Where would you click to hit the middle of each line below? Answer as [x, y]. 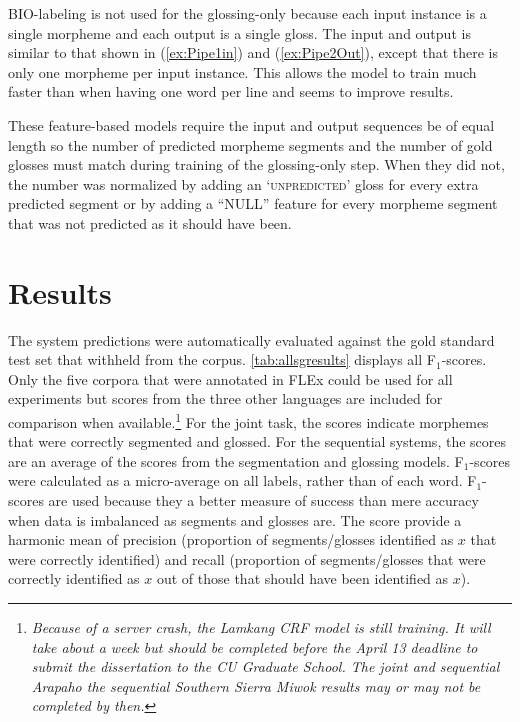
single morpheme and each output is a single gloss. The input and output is [239, 32]
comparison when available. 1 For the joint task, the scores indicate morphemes [248, 420]
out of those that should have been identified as [302, 578]
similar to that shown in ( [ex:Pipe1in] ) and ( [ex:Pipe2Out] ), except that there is [253, 52]
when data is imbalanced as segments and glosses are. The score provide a [235, 519]
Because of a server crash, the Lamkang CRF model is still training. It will [261, 627]
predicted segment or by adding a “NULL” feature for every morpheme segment [253, 203]
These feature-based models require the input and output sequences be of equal [251, 124]
